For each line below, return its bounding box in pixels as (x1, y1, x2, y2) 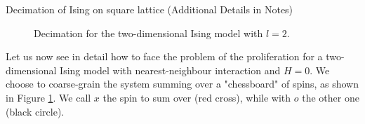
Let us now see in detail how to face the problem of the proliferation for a (6, 49, 323, 64)
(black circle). (6, 104, 65, 118)
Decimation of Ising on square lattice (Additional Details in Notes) (6, 2, 293, 16)
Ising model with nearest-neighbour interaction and (60, 62, 281, 77)
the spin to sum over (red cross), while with (102, 90, 291, 104)
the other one (302, 90, 359, 104)
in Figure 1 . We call (6, 90, 91, 104)
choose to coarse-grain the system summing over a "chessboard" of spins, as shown (6, 76, 359, 91)
